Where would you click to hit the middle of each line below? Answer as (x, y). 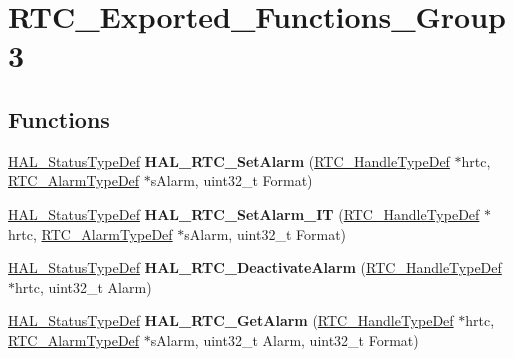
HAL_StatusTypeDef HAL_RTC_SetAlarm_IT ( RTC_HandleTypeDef (244, 213)
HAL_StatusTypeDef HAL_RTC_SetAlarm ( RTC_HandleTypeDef (229, 160)
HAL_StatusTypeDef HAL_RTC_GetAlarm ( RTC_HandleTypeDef (231, 320)
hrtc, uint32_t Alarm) (83, 286)
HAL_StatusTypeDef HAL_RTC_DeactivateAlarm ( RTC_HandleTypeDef (255, 267)
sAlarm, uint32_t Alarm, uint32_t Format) (284, 339)
